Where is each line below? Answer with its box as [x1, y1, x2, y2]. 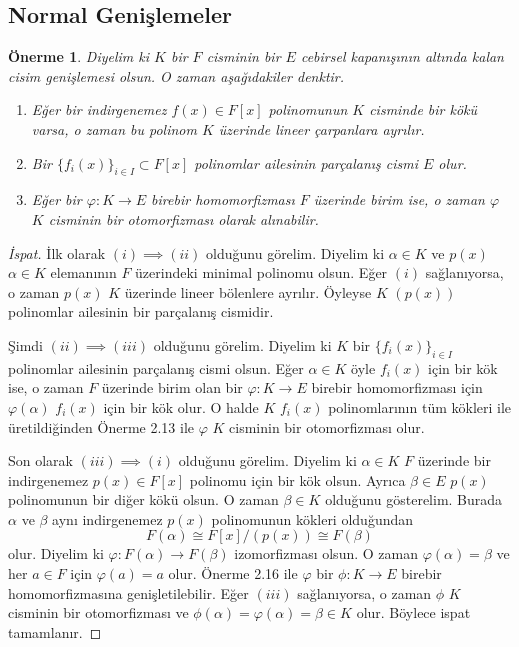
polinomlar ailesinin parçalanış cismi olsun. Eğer [8, 357, 304, 378]
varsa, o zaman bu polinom [31, 118, 197, 139]
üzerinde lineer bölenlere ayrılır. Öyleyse [124, 281, 372, 302]
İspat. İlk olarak [8, 242, 106, 263]
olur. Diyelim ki [8, 543, 104, 564]
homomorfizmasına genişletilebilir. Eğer [8, 582, 249, 603]
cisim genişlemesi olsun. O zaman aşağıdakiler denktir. [8, 65, 345, 86]
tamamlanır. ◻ [8, 621, 102, 642]
